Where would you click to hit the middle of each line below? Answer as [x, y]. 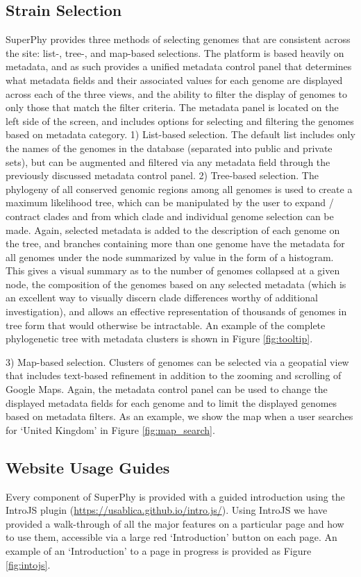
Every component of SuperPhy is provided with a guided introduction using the [175, 496]
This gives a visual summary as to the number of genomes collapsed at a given [173, 270]
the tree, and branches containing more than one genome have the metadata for [175, 243]
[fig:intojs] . [28, 564]
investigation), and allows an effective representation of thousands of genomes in [176, 311]
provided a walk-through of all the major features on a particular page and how [175, 523]
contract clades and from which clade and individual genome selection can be [170, 216]
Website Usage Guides [88, 467]
